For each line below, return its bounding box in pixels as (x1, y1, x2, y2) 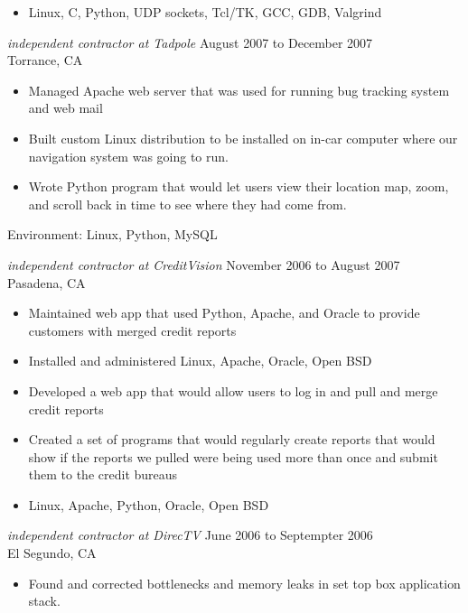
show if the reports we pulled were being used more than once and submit (28, 447, 438, 466)
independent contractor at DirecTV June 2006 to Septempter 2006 (7, 525, 373, 544)
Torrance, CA (7, 51, 83, 70)
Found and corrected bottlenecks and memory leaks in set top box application (28, 573, 461, 592)
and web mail (28, 98, 103, 117)
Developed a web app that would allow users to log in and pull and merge (28, 381, 438, 400)
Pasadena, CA (7, 273, 86, 292)
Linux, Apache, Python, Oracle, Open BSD (28, 495, 269, 514)
